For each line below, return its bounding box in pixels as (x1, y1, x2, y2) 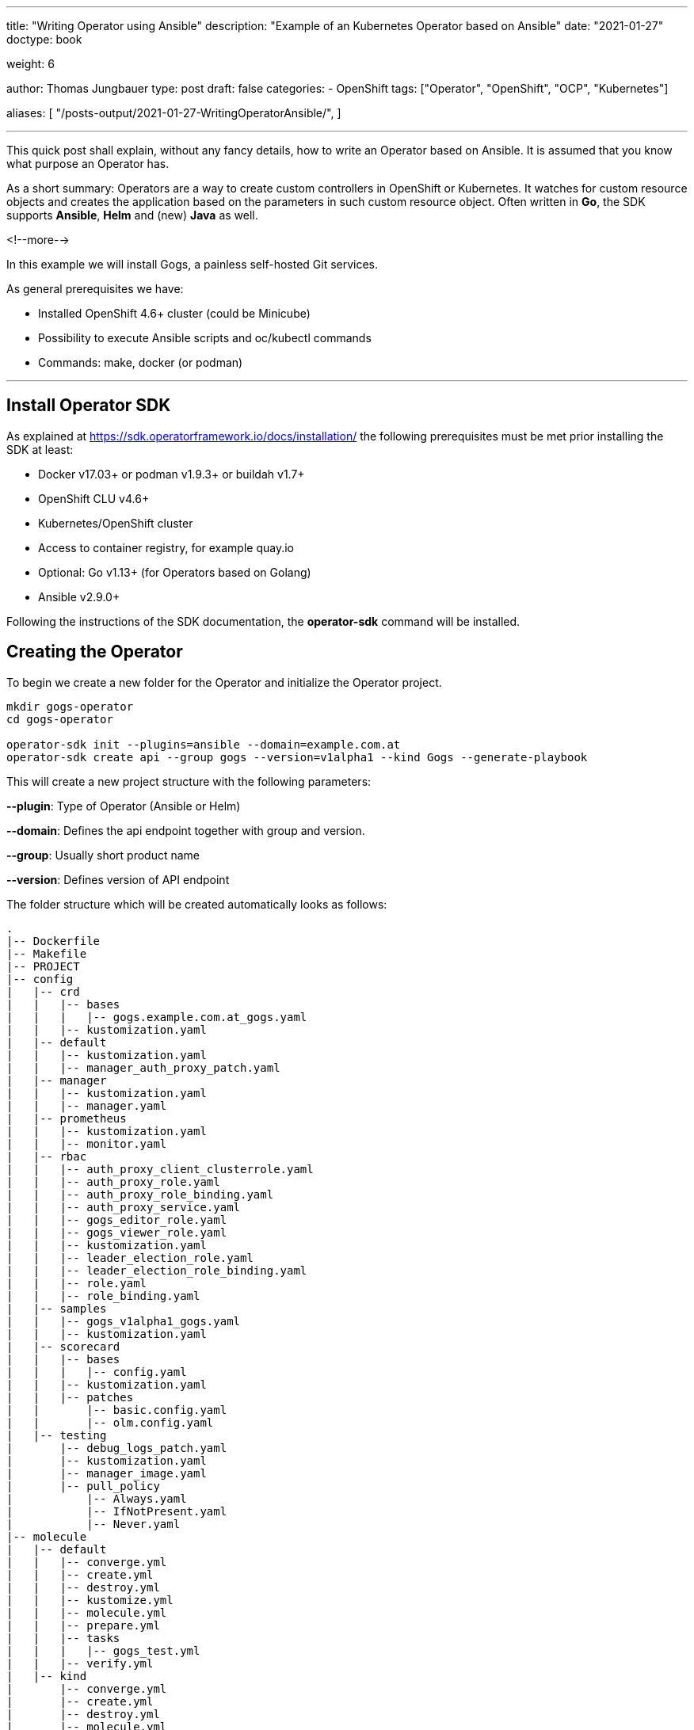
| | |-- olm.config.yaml (6, 1416, 214, 1429)
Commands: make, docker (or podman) (38, 356, 243, 369)
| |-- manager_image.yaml (6, 1466, 207, 1480)
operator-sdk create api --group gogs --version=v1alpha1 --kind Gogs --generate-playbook (6, 750, 588, 764)
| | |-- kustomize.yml (6, 1593, 173, 1606)
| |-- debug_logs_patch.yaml (6, 1441, 227, 1454)
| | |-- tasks (6, 1631, 120, 1644)
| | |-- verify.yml (6, 1656, 154, 1670)
